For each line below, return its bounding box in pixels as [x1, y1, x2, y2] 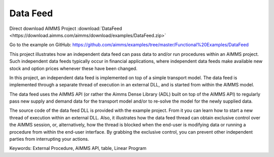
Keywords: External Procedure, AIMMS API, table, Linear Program [9, 145, 147, 151]
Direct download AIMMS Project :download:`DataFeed [9, 25, 122, 32]
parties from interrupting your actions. [9, 136, 89, 142]
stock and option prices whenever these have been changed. [9, 65, 138, 71]
